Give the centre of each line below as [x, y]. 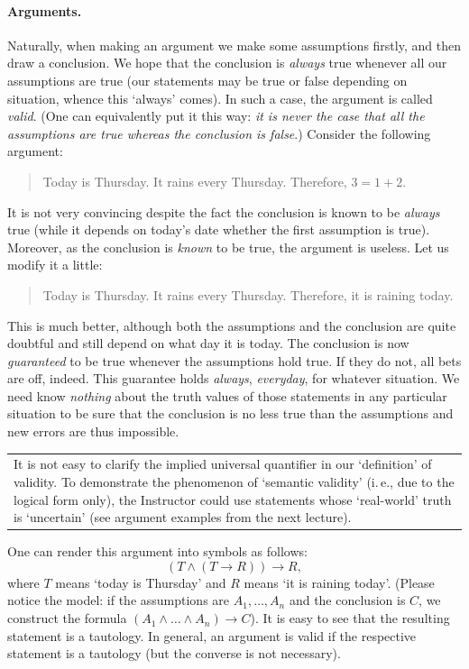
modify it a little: [55, 265]
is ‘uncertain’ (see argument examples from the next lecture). [183, 517]
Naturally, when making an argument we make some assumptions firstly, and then [234, 45]
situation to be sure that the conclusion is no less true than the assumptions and [230, 413]
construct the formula [67, 618]
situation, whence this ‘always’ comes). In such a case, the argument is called [220, 98]
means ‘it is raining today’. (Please [339, 582]
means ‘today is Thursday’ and [141, 582]
